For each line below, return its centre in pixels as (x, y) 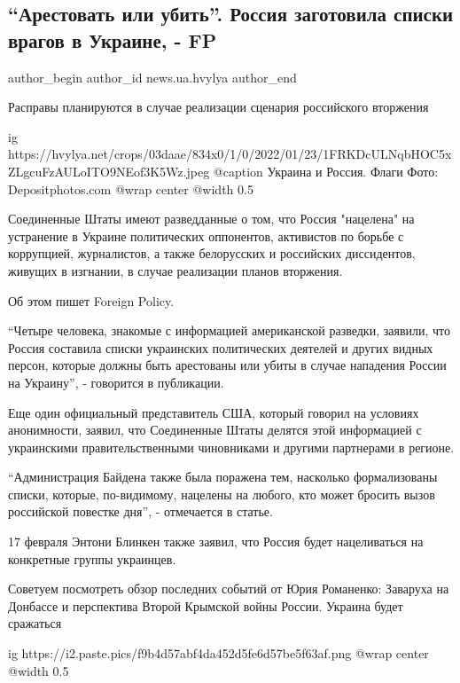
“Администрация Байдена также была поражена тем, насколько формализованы (223, 477)
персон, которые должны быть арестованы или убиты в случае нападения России (227, 365)
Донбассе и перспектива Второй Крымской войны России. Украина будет (206, 605)
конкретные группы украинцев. (92, 558)
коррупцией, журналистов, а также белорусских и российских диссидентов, (212, 253)
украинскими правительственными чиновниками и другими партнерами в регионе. (231, 447)
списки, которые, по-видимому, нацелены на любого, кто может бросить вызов (222, 494)
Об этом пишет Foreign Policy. (91, 300)
